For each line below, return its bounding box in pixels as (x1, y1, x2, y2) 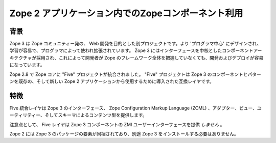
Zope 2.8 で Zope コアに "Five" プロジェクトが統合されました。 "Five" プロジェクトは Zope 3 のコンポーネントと (9, 71, 248, 77)
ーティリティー (9, 112, 41, 118)
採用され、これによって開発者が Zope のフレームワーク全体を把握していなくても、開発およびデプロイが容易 (36, 54, 264, 61)
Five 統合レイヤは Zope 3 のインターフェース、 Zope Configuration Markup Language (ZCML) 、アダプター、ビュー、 (9, 105, 258, 111)
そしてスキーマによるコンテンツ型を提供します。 (44, 112, 147, 118)
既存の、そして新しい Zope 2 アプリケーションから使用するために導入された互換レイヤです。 (18, 78, 214, 84)
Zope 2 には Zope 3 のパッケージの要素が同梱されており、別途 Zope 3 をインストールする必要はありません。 (9, 131, 239, 137)
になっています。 (9, 62, 45, 68)
